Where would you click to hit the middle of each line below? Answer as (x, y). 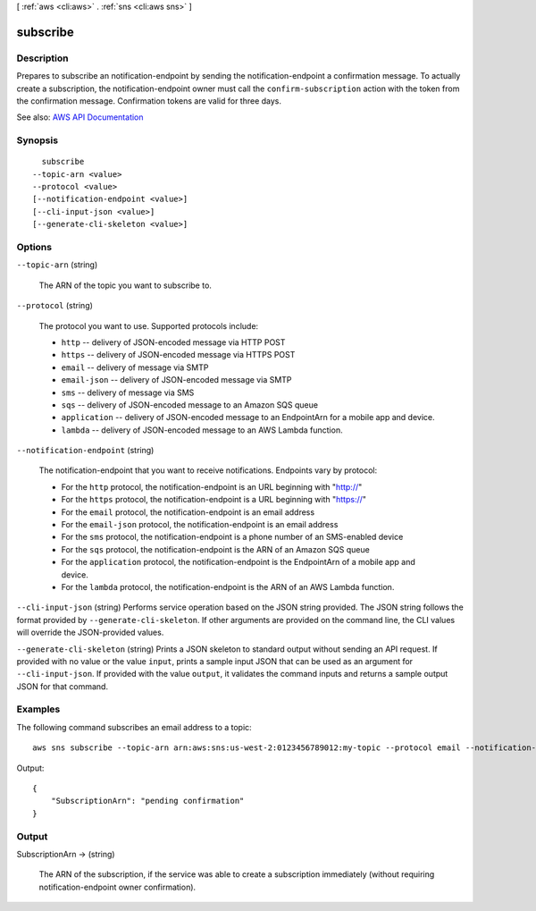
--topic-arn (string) (57, 265)
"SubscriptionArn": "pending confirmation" (147, 801)
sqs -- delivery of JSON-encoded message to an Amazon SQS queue (190, 405)
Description (42, 58)
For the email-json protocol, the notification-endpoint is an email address (200, 525)
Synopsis (37, 140)
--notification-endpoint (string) (85, 451)
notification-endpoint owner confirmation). (117, 887)
